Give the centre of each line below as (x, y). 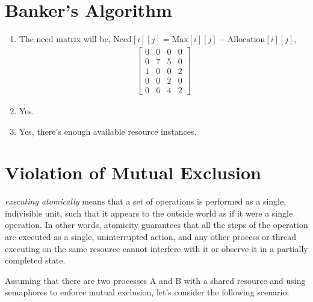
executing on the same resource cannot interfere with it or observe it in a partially (156, 248)
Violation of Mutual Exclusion (133, 172)
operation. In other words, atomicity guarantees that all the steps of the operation (156, 225)
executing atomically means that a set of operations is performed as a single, (146, 201)
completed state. (35, 260)
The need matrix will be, (65, 39)
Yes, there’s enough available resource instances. (108, 131)
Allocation (246, 40)
